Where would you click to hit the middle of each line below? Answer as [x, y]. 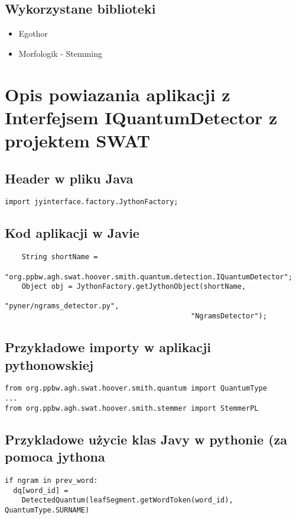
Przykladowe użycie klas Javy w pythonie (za [146, 439]
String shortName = [60, 257]
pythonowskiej [49, 364]
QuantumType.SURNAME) [47, 510]
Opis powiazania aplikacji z [118, 94]
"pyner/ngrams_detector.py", [62, 306]
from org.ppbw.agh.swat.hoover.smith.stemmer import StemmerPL [132, 408]
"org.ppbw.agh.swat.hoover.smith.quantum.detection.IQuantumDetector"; [149, 277]
